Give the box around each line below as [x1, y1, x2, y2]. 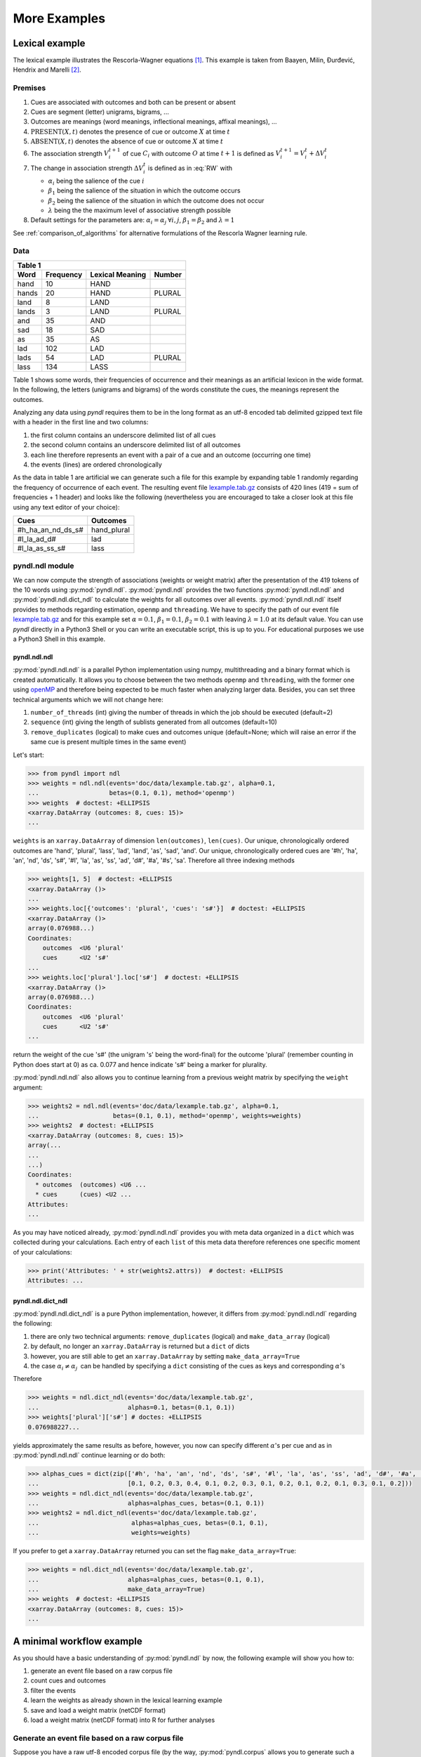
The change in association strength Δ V [30, 164, 144, 172]
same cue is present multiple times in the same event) [30, 738, 187, 746]
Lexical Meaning [90, 269, 147, 279]
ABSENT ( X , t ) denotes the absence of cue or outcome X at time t [30, 137, 224, 145]
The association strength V [30, 149, 109, 157]
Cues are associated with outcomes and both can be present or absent [30, 98, 236, 106]
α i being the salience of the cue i [48, 176, 145, 186]
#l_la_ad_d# [17, 534, 56, 544]
